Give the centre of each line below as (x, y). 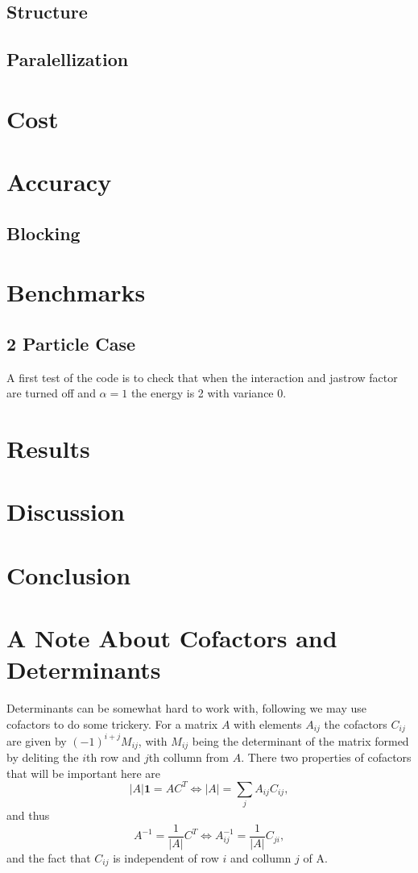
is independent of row (166, 857)
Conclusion (69, 574)
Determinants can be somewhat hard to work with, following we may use (186, 708)
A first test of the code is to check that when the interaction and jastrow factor (202, 377)
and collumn (261, 857)
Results (48, 449)
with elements (268, 723)
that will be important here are (84, 773)
